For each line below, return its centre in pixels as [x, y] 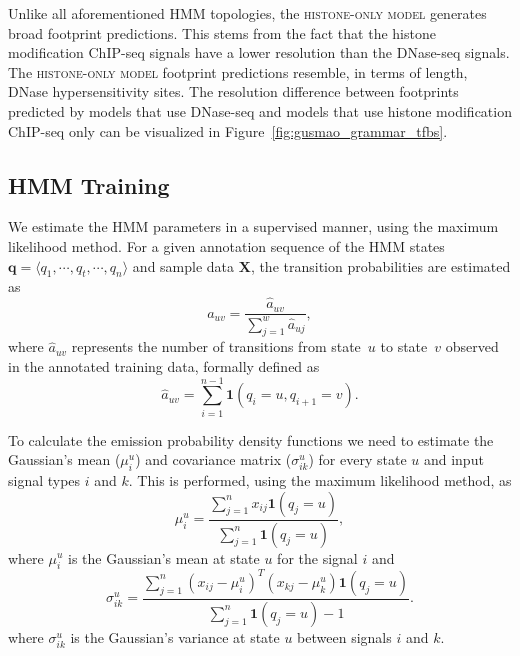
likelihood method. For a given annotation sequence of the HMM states [226, 245]
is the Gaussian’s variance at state [175, 636]
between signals [344, 636]
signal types [44, 480]
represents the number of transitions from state [216, 346]
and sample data [183, 265]
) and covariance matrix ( [213, 459]
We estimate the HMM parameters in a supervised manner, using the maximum [253, 226]
